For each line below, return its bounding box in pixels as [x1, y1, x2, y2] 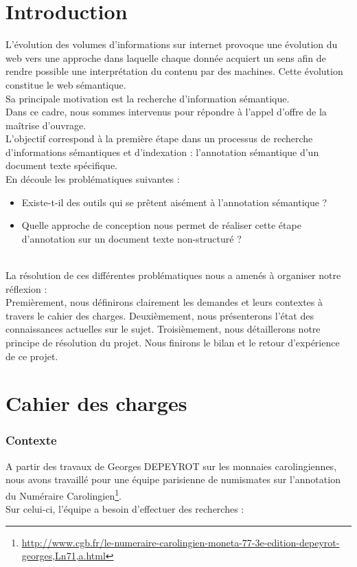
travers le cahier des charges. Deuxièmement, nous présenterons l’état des [5, 308, 314, 322]
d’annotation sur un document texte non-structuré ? [21, 231, 242, 245]
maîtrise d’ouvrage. [5, 118, 87, 132]
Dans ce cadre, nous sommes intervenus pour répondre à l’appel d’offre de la [5, 104, 327, 119]
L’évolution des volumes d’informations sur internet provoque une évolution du [5, 37, 338, 52]
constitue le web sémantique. [5, 77, 126, 91]
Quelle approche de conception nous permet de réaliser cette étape [21, 218, 301, 232]
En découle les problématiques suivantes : [5, 172, 180, 186]
